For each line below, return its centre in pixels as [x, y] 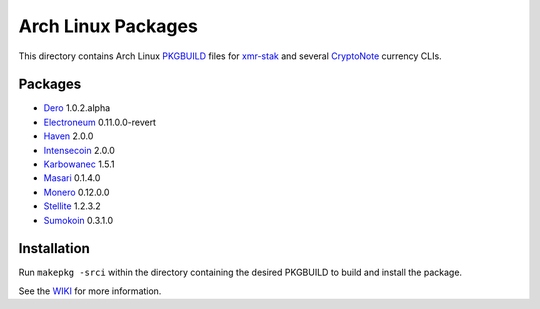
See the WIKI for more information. [90, 291]
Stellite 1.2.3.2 [72, 206]
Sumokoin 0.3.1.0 [78, 220]
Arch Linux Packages [108, 26]
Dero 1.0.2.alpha [77, 108]
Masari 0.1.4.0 [72, 178]
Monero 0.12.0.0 [76, 192]
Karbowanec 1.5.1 [79, 164]
